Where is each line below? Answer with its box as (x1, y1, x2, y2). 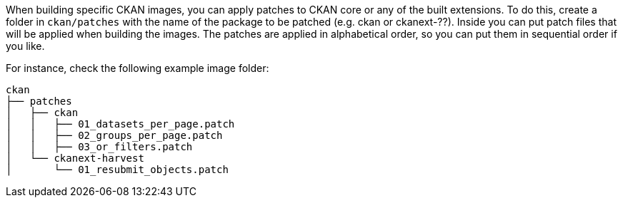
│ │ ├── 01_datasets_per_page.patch (6, 118, 235, 130)
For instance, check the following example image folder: (6, 62, 269, 74)
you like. (6, 40, 45, 52)
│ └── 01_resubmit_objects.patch (6, 164, 229, 175)
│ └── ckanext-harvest (6, 152, 144, 164)
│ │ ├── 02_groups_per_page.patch (6, 130, 223, 141)
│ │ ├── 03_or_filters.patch (6, 141, 193, 152)
